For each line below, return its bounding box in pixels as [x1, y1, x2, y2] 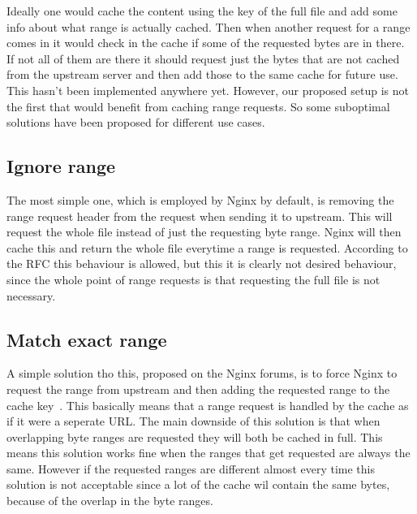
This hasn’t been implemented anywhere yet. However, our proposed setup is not [6, 81, 409, 98]
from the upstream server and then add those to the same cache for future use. [6, 66, 398, 83]
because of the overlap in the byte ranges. [6, 492, 213, 509]
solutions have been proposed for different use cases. [6, 114, 265, 131]
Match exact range [6, 326, 167, 352]
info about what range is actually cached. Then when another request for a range [6, 18, 411, 35]
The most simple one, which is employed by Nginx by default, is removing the [6, 191, 394, 208]
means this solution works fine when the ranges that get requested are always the [6, 444, 411, 461]
